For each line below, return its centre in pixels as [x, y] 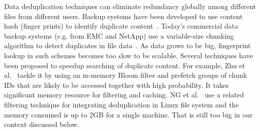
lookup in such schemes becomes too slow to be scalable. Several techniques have [128, 55]
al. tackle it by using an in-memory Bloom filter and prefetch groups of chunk [126, 75]
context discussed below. [42, 124]
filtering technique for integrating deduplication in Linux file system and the [121, 104]
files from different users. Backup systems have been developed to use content [123, 16]
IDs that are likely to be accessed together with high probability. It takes [117, 85]
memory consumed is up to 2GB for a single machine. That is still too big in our [128, 114]
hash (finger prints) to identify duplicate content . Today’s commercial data [121, 26]
